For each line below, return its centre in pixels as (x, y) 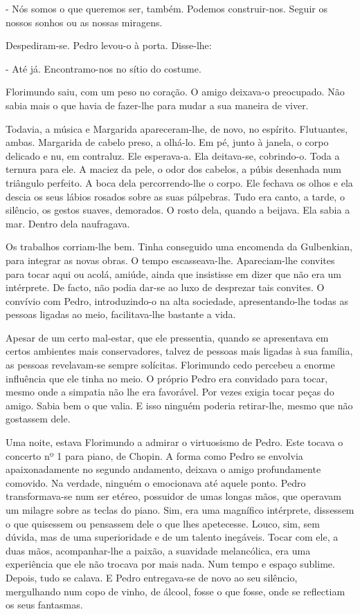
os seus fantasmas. (44, 605)
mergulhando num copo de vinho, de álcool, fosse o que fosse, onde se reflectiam (175, 591)
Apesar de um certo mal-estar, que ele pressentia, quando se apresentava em (167, 337)
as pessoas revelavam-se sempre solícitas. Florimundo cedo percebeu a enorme (170, 365)
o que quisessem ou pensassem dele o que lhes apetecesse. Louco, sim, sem (163, 523)
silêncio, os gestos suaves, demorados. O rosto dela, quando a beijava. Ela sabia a (178, 210)
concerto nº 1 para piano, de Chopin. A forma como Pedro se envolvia (154, 455)
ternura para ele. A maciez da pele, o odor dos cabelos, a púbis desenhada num (173, 169)
